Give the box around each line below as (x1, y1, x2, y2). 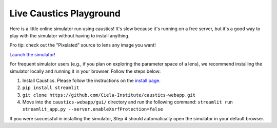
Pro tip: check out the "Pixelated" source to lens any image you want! (9, 42, 156, 48)
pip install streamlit (22, 85, 80, 91)
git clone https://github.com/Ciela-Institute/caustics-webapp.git (22, 92, 196, 98)
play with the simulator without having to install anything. (9, 32, 130, 38)
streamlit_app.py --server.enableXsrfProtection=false (22, 106, 164, 112)
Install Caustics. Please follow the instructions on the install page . (22, 77, 161, 83)
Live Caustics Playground (9, 8, 121, 19)
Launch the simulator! (9, 51, 56, 57)
